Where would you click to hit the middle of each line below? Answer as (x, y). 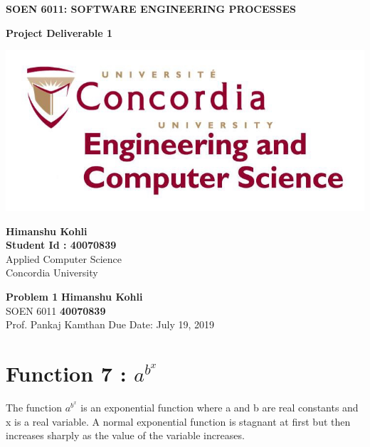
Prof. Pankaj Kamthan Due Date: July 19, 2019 (110, 324)
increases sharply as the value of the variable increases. (125, 435)
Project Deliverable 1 (59, 32)
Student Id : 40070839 (61, 245)
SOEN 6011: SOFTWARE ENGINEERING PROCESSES (151, 9)
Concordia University (52, 273)
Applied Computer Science (64, 258)
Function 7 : (66, 373)
